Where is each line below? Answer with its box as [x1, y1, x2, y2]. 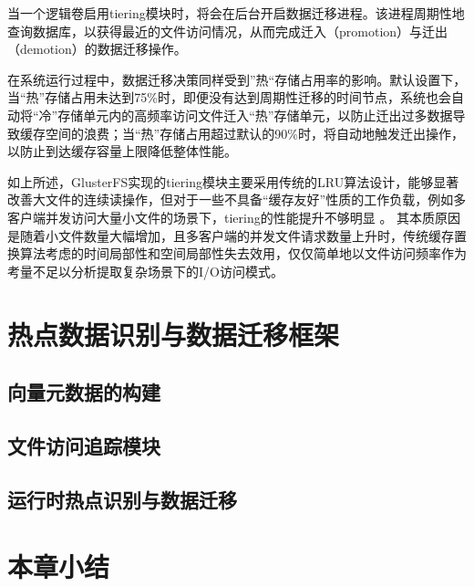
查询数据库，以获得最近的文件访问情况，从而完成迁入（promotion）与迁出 [7, 21, 448, 40]
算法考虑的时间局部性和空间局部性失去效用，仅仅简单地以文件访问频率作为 [19, 244, 467, 263]
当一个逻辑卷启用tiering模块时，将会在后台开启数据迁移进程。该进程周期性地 [7, 4, 465, 22]
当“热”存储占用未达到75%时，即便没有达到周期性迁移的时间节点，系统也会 [7, 88, 451, 107]
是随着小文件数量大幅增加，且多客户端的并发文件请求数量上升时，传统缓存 [7, 225, 454, 245]
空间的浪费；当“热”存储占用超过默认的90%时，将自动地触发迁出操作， [45, 123, 464, 142]
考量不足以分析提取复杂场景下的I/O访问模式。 [7, 261, 283, 280]
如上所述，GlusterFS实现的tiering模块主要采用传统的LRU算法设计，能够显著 [7, 172, 459, 191]
